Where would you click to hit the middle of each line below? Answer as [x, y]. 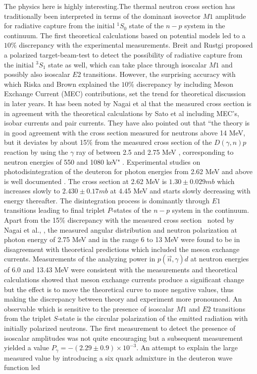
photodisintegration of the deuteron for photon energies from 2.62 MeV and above [128, 171]
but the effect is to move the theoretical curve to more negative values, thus [119, 289]
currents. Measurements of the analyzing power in [80, 259]
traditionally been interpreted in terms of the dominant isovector [103, 16]
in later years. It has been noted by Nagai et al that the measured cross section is [128, 103]
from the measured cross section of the [153, 142]
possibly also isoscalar [37, 74]
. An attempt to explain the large [187, 347]
